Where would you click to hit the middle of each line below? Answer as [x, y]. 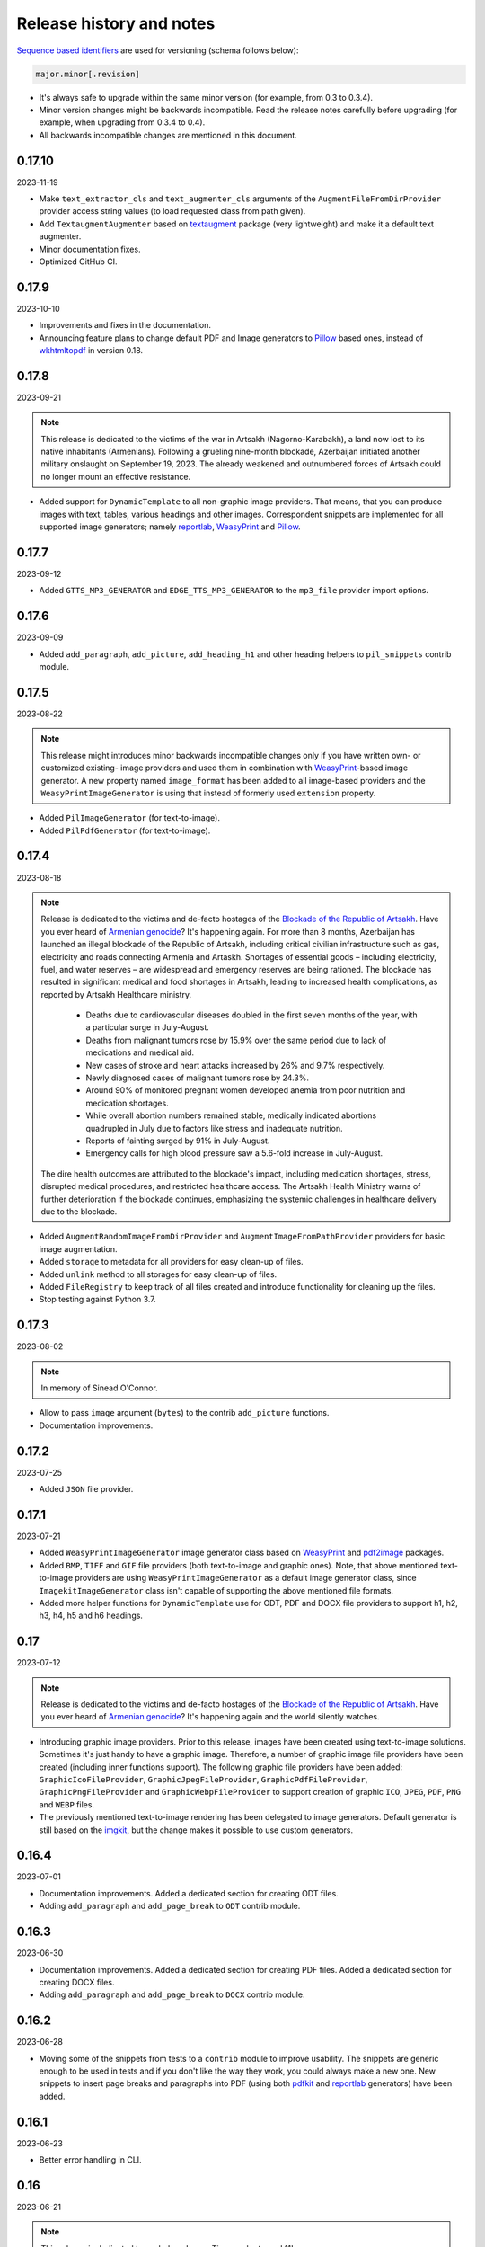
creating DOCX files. [77, 1982]
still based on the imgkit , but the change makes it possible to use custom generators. [196, 1830]
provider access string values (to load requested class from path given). [172, 211]
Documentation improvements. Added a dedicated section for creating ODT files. [189, 1893]
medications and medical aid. [140, 1052]
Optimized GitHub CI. [78, 262]
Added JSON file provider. [86, 1489]
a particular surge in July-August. [148, 1027]
